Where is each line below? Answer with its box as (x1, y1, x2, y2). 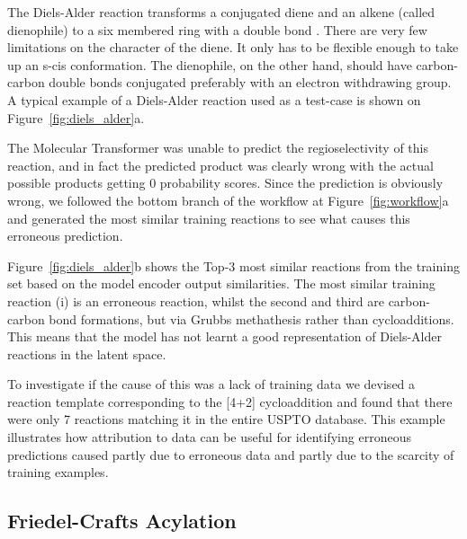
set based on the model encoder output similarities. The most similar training (7, 274, 436, 293)
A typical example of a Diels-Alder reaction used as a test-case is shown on (7, 90, 421, 109)
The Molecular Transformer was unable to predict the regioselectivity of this (7, 138, 428, 157)
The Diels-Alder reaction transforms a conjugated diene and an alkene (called (7, 3, 436, 21)
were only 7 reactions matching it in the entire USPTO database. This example (7, 410, 445, 429)
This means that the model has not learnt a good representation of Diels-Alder (7, 327, 442, 346)
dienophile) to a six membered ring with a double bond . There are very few (7, 20, 427, 39)
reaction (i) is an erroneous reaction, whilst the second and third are (7, 291, 384, 310)
